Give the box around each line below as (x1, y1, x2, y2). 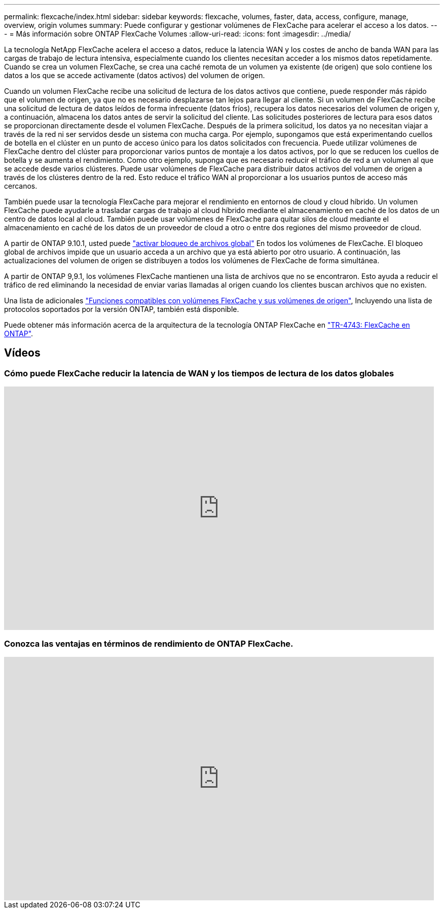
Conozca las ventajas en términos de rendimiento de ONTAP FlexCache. (4, 638, 293, 649)
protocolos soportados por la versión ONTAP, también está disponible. (4, 305, 239, 313)
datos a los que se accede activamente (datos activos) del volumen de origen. (4, 71, 265, 80)
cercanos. (4, 182, 38, 190)
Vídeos (4, 346, 41, 360)
